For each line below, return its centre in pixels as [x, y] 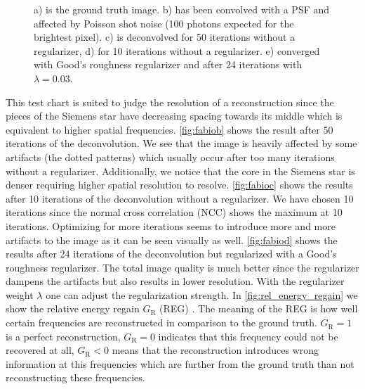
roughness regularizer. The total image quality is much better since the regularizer [182, 267]
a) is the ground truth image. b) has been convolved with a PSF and [182, 9]
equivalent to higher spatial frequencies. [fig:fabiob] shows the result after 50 [170, 129]
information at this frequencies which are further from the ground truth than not [180, 363]
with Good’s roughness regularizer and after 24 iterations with [168, 64]
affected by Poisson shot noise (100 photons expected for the [164, 23]
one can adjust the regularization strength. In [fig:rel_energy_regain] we [202, 294]
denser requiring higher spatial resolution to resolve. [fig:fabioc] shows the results [179, 185]
